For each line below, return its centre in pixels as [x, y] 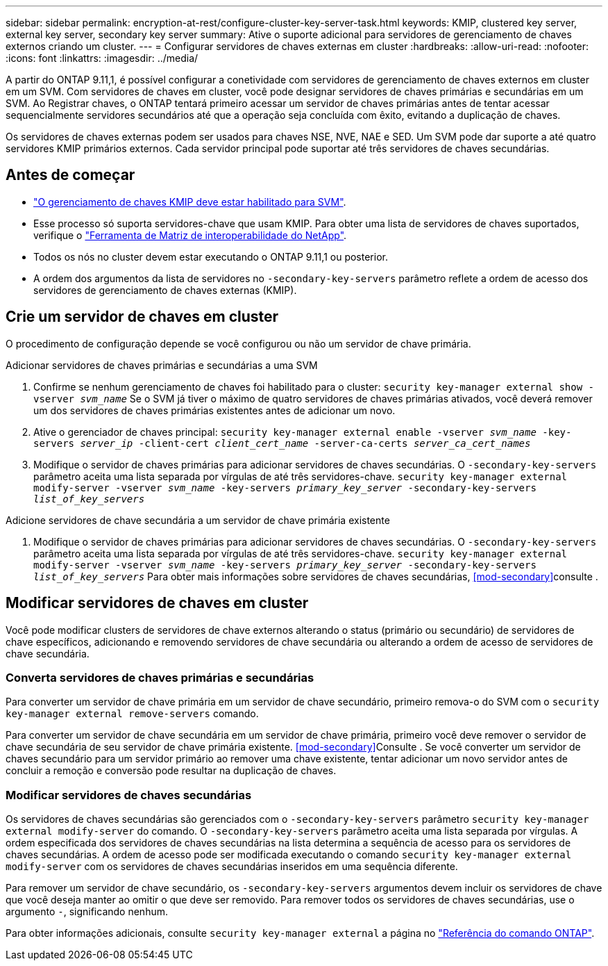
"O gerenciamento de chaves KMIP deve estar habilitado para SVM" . [190, 202]
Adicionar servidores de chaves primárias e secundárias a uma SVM [162, 365]
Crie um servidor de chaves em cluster [142, 317]
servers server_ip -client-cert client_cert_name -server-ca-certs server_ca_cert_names [282, 443]
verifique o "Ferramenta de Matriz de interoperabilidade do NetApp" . [190, 235]
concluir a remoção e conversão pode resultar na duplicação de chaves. [171, 771]
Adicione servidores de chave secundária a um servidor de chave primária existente [198, 520]
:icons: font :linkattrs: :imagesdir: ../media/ [102, 58]
